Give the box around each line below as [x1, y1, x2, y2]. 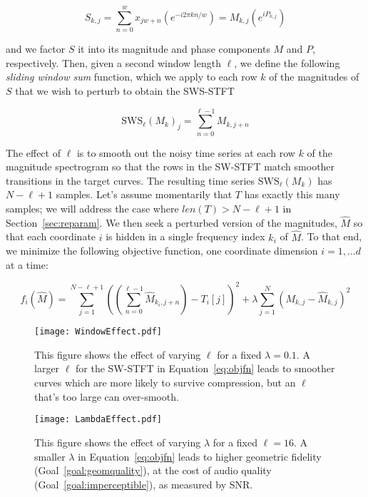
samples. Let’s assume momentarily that [56, 187, 232, 202]
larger [34, 361, 60, 376]
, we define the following [234, 55, 340, 70]
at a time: [6, 257, 48, 272]
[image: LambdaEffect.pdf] [34, 414, 162, 425]
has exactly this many [244, 187, 340, 202]
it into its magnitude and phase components [78, 41, 270, 56]
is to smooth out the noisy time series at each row [76, 145, 295, 160]
